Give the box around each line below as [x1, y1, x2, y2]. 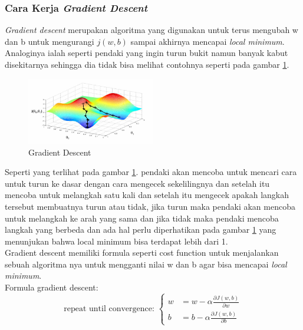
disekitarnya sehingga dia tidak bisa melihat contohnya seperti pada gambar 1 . [5, 58, 289, 70]
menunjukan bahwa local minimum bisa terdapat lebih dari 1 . [5, 235, 228, 247]
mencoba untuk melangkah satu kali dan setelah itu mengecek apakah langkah [5, 189, 289, 201]
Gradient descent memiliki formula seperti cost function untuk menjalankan [5, 246, 279, 259]
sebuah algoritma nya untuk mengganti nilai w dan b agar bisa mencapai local [5, 258, 287, 270]
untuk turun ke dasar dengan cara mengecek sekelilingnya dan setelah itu [5, 177, 270, 189]
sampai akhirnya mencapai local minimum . [130, 35, 285, 47]
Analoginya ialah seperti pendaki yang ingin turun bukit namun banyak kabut [5, 47, 288, 59]
